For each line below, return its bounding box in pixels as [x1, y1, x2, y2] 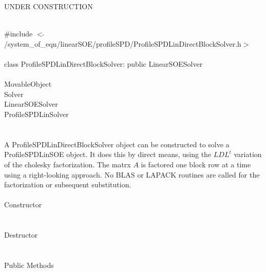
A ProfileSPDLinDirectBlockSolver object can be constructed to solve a [4, 139, 230, 149]
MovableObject [4, 79, 52, 89]
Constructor [4, 199, 42, 210]
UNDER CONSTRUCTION [4, 1, 93, 11]
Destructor [4, 229, 38, 240]
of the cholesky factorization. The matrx [4, 159, 131, 169]
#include [4, 28, 33, 39]
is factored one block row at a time [141, 159, 251, 169]
